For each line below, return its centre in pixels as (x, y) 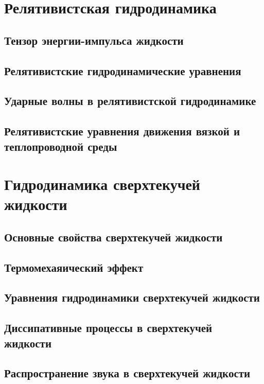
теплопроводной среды (61, 146)
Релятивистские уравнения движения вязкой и (122, 131)
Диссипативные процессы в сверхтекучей (108, 328)
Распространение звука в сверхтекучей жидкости (127, 373)
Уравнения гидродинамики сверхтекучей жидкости (132, 297)
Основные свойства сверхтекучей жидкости (113, 237)
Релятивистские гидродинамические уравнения (123, 70)
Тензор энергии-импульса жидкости (94, 40)
